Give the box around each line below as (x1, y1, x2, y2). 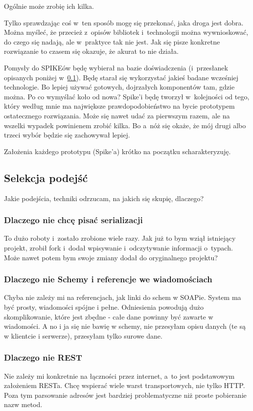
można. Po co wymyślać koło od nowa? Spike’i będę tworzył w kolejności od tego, (4, 91, 250, 101)
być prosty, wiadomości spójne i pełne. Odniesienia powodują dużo (4, 301, 204, 312)
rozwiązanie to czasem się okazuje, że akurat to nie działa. (4, 46, 179, 56)
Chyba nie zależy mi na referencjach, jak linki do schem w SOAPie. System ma (4, 292, 241, 302)
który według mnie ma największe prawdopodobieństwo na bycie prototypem (4, 101, 235, 111)
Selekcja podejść (4, 170, 88, 185)
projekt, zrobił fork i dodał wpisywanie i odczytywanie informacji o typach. (4, 242, 233, 252)
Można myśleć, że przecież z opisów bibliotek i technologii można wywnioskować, (4, 27, 249, 37)
